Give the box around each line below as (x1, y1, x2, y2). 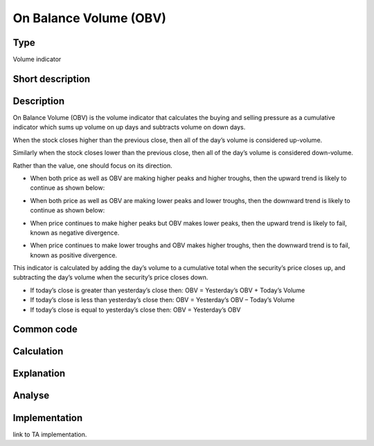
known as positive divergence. (30, 251, 118, 259)
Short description (12, 73, 91, 84)
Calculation (12, 346, 64, 357)
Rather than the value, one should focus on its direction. (12, 161, 172, 170)
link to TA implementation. (12, 430, 87, 438)
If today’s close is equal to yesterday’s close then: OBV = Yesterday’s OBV (30, 305, 241, 314)
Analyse (12, 390, 50, 402)
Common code (12, 323, 78, 335)
